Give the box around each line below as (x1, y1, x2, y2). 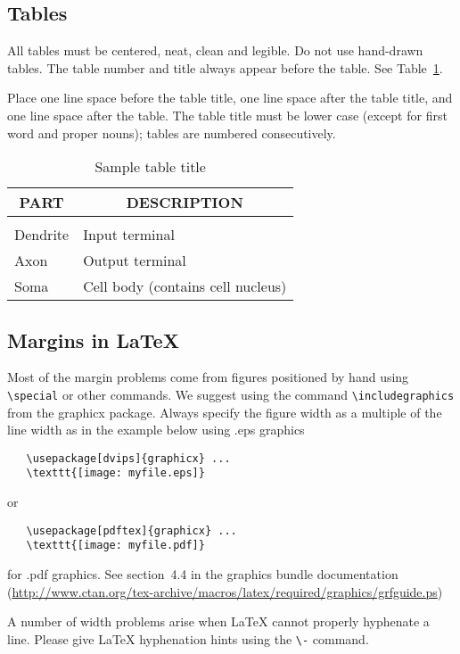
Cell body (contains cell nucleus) (83, 276, 287, 297)
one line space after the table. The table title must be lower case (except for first (7, 105, 448, 124)
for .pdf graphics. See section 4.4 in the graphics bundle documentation (7, 565, 398, 584)
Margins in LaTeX (7, 326, 179, 353)
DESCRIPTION (126, 192, 243, 213)
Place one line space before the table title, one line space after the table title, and (7, 88, 453, 107)
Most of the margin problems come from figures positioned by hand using (7, 368, 409, 386)
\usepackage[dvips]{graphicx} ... (26, 451, 231, 465)
